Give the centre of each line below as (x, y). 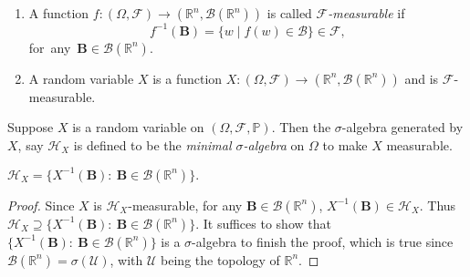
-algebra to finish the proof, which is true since (323, 241)
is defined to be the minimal (152, 144)
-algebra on (274, 144)
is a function (188, 78)
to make (345, 144)
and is (422, 78)
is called (289, 13)
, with (126, 259)
